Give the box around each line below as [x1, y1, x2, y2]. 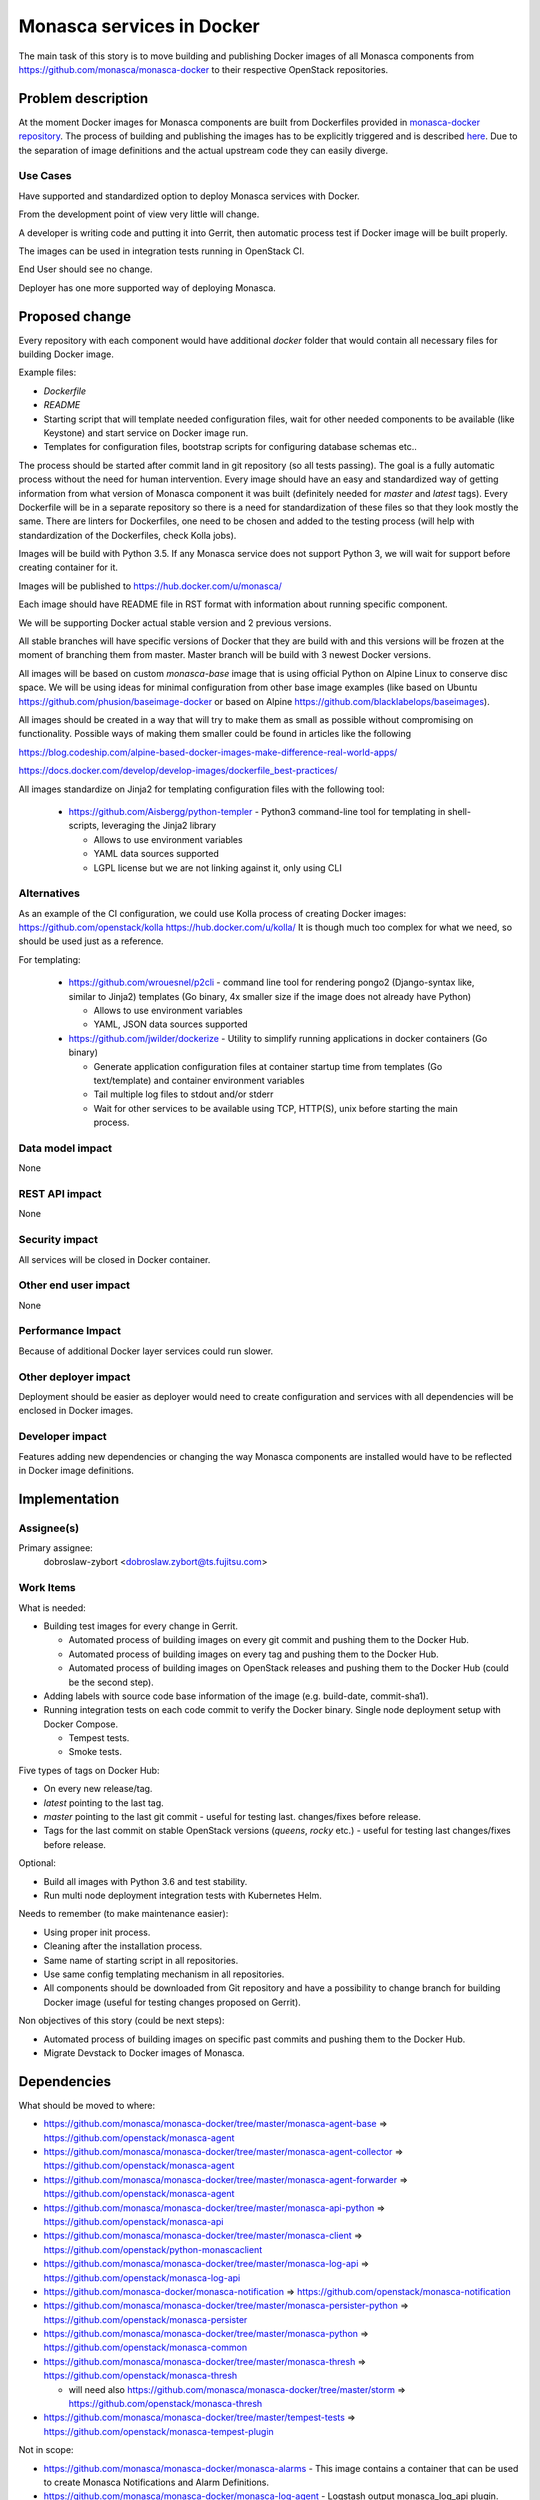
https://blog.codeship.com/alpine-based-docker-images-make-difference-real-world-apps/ [18, 746, 398, 758]
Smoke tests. [68, 1746, 122, 1758]
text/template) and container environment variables [93, 1074, 305, 1086]
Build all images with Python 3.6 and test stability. [43, 1875, 248, 1887]
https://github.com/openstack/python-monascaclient [43, 2243, 263, 2255]
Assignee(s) [18, 1521, 80, 1535]
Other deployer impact [18, 1370, 131, 1384]
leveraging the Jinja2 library [101, 820, 217, 832]
